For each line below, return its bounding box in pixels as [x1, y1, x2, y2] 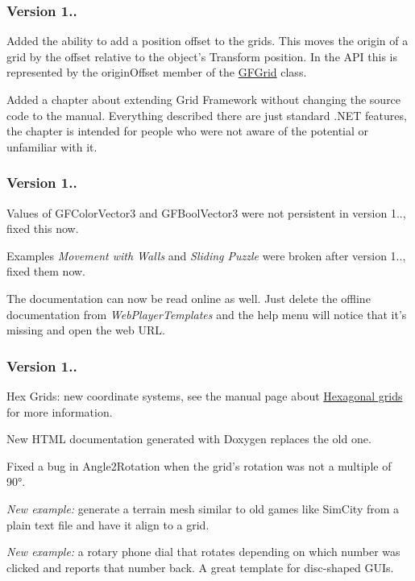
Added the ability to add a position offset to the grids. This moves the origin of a [6, 32, 409, 49]
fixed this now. [6, 220, 79, 237]
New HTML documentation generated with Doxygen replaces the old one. [6, 430, 371, 447]
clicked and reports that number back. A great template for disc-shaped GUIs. [6, 558, 394, 575]
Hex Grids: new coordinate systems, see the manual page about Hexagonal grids [6, 387, 403, 404]
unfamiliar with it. [6, 138, 98, 155]
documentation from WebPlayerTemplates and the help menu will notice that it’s [6, 305, 407, 322]
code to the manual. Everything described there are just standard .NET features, [6, 106, 407, 123]
